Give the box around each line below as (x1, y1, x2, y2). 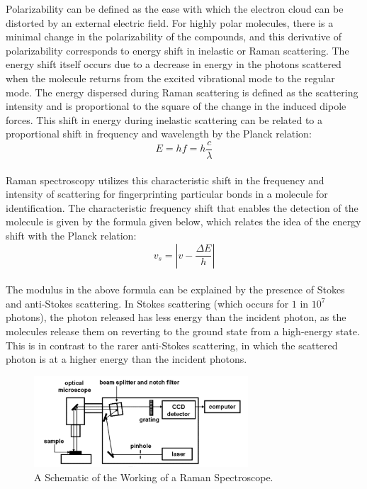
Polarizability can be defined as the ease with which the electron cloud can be (6, 1, 344, 16)
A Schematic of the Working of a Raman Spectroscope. (34, 469, 273, 484)
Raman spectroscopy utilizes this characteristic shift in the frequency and (6, 172, 324, 187)
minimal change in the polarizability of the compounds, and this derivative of (6, 29, 341, 44)
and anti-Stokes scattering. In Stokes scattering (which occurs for (6, 296, 289, 310)
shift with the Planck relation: (6, 227, 137, 242)
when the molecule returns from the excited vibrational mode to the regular (6, 70, 335, 85)
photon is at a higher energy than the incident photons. (6, 352, 247, 366)
